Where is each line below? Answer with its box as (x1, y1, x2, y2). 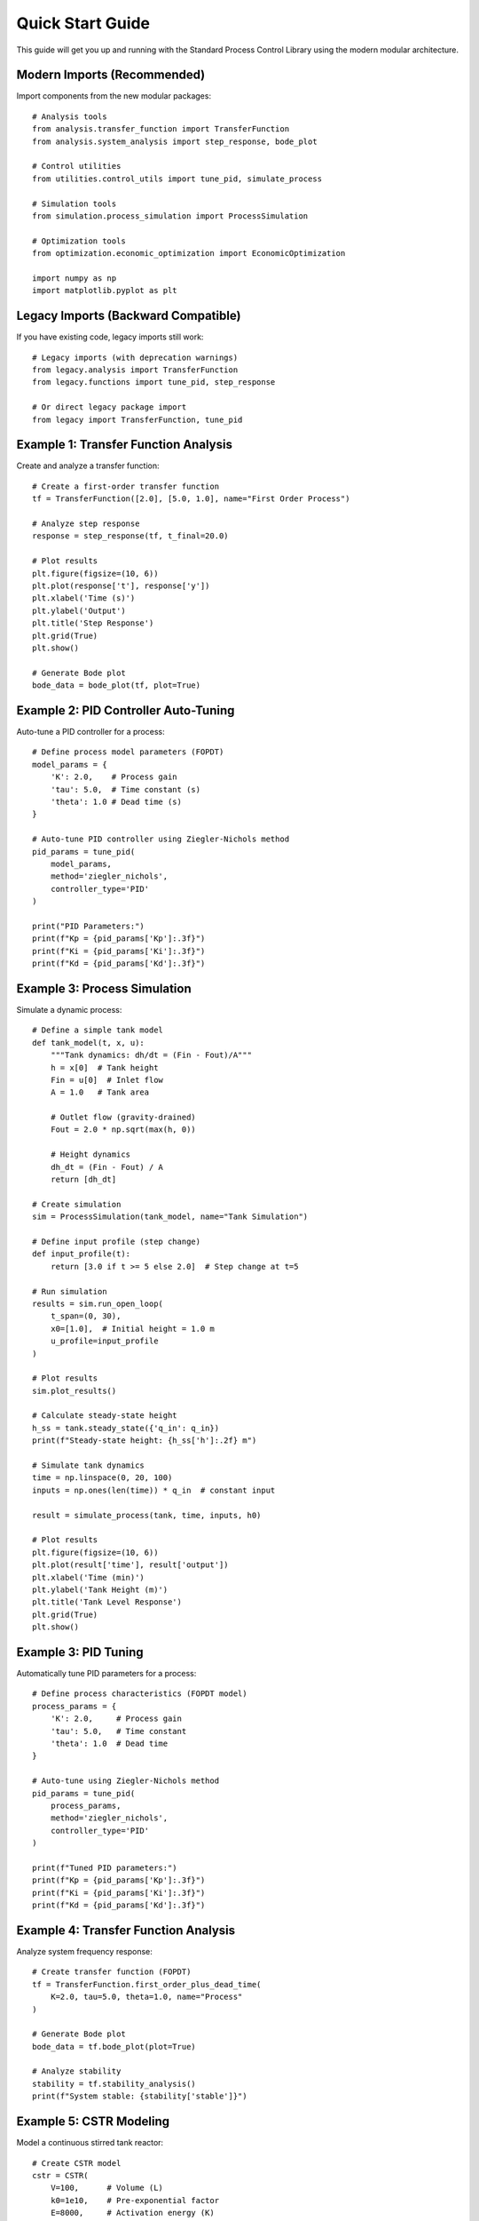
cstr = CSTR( (32, 2170, 89, 2180)
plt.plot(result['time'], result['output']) (32, 1560, 230, 1570)
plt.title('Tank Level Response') (32, 1597, 182, 1607)
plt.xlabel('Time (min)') (32, 1572, 145, 1582)
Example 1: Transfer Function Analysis (16, 437, 232, 452)
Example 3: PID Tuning (16, 1644, 144, 1660)
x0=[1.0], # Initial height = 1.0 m (50, 1324, 215, 1333)
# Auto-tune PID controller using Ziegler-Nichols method (32, 834, 290, 844)
